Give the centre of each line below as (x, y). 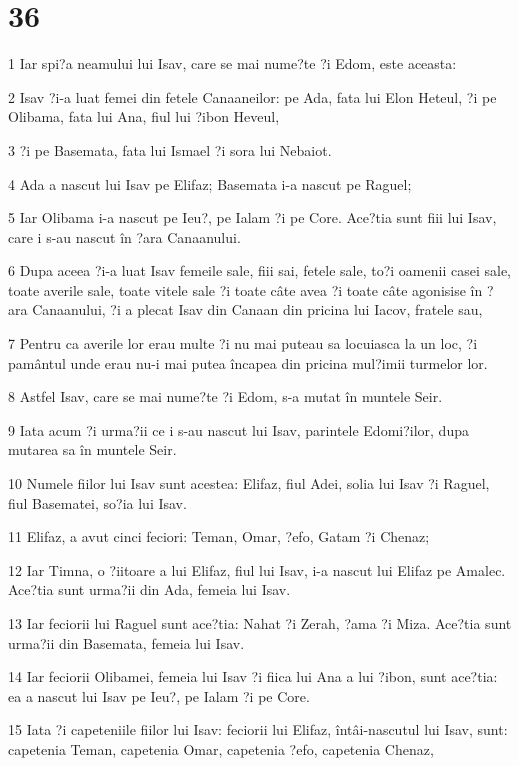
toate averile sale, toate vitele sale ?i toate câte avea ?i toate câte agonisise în (245, 289)
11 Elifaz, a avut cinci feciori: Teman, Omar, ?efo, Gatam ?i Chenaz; (219, 536)
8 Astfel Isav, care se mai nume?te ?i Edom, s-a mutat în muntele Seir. (225, 396)
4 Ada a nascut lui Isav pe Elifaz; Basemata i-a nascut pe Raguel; (210, 183)
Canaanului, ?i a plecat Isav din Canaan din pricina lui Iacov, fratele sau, (257, 309)
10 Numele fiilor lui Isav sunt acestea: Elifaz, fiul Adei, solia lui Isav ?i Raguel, (249, 483)
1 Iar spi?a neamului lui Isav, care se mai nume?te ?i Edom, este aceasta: (232, 63)
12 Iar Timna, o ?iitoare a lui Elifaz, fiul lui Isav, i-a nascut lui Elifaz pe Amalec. (257, 569)
